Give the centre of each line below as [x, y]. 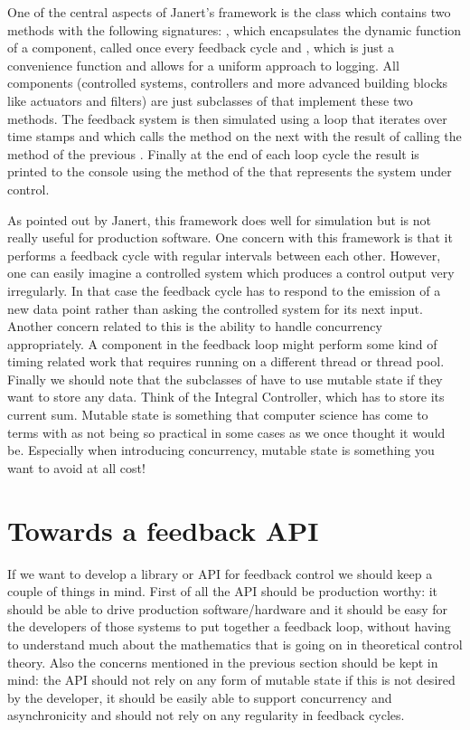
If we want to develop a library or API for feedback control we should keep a [220, 573]
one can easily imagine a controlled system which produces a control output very [231, 273]
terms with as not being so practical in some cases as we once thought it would [226, 432]
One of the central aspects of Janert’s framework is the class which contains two [229, 12]
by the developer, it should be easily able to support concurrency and [200, 697]
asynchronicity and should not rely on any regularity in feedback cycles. [206, 715]
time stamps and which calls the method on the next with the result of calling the [235, 136]
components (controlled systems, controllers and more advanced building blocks [228, 83]
